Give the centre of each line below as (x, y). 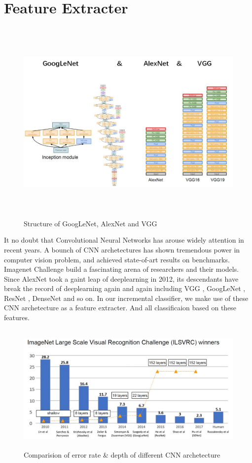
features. (17, 317)
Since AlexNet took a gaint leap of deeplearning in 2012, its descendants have (121, 278)
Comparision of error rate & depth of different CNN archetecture (122, 455)
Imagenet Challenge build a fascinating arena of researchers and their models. (122, 269)
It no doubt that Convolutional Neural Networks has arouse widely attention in (124, 240)
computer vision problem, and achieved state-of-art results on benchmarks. (117, 259)
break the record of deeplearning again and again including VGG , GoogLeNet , (125, 288)
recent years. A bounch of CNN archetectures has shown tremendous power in (122, 249)
